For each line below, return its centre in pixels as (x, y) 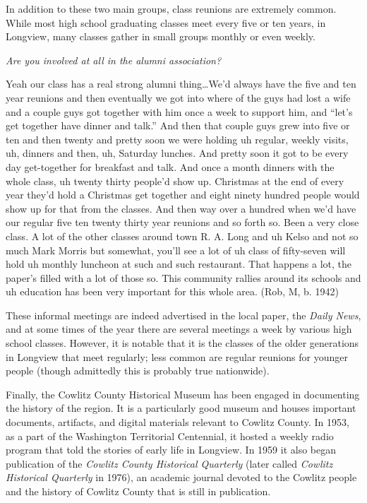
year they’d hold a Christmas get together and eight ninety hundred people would (183, 195)
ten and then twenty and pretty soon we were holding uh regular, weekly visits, (177, 139)
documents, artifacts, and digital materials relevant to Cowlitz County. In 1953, (178, 422)
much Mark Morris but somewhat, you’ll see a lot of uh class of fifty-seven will (176, 250)
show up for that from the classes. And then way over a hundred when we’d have (181, 208)
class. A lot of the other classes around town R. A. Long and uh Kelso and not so (182, 236)
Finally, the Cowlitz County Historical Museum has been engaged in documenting (183, 394)
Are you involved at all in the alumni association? (114, 60)
